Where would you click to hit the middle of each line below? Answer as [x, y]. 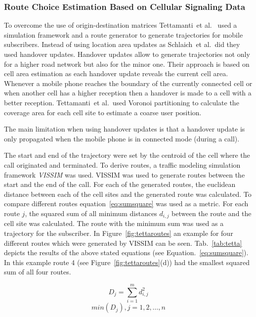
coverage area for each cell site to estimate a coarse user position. [103, 112]
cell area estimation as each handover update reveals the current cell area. [116, 73]
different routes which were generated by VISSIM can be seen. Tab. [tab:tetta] [123, 243]
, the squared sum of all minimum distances [91, 213]
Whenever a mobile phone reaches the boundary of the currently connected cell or [128, 83]
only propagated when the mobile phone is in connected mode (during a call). [122, 138]
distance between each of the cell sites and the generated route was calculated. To [128, 194]
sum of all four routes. [38, 272]
